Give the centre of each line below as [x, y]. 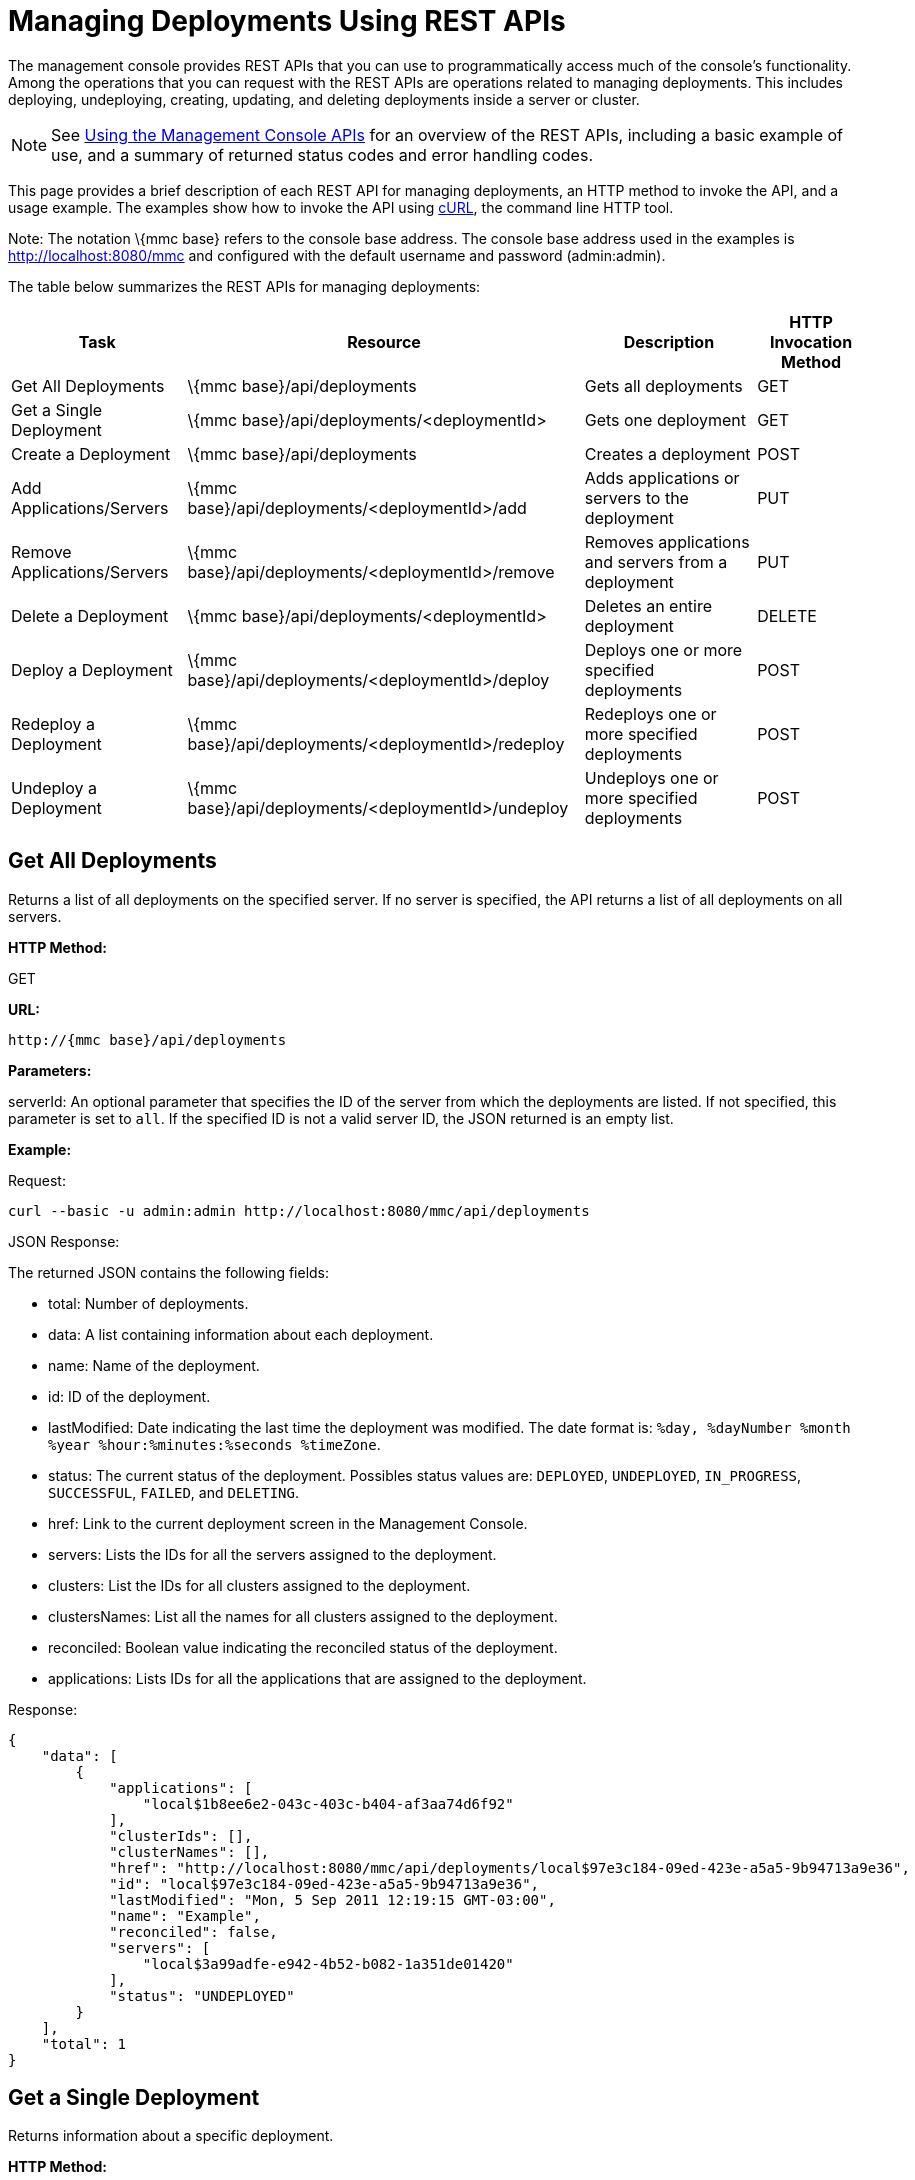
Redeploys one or [650, 713]
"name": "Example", [185, 1915]
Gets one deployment [665, 419]
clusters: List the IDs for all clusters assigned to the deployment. [259, 1585]
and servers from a [656, 561]
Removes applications [667, 541]
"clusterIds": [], [181, 1835]
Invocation [811, 341]
